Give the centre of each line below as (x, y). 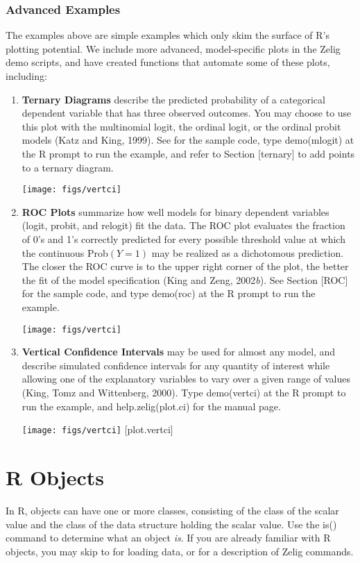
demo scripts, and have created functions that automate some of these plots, (168, 62)
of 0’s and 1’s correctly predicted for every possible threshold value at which (183, 239)
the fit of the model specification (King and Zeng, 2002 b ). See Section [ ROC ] (185, 279)
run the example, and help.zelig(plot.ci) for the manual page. (151, 406)
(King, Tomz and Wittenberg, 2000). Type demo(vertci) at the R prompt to (184, 392)
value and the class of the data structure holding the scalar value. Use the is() (171, 524)
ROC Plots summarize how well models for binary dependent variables (175, 211)
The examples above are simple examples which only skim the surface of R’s (168, 35)
